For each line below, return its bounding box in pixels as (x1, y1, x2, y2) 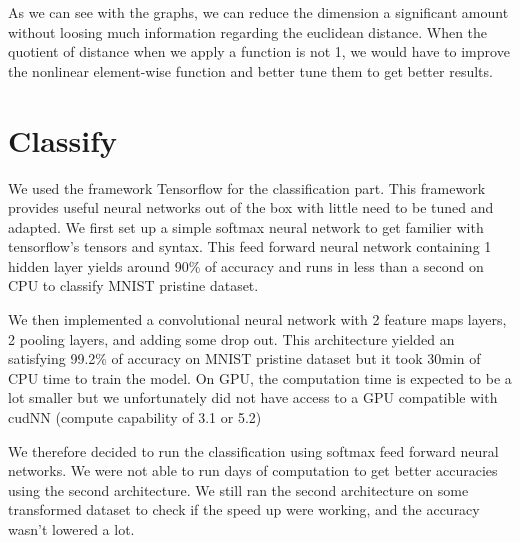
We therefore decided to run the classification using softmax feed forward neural (8, 440, 499, 461)
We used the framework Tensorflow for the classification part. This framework (8, 177, 486, 198)
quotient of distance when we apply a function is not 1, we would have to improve (8, 41, 510, 62)
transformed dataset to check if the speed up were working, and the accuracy (8, 499, 480, 520)
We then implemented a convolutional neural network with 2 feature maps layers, (8, 309, 507, 330)
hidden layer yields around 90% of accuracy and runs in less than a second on (8, 255, 484, 276)
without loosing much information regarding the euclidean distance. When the (8, 21, 488, 42)
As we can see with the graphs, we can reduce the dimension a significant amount (8, 2, 509, 22)
